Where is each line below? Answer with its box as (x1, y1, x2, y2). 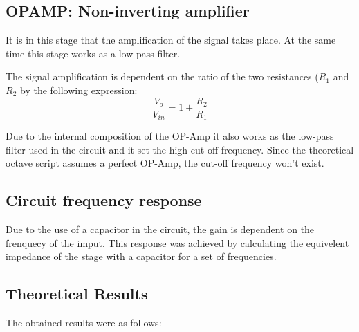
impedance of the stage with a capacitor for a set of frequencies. (6, 249, 277, 264)
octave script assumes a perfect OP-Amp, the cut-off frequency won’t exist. (6, 156, 324, 170)
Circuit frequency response (6, 190, 202, 211)
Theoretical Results (6, 283, 148, 304)
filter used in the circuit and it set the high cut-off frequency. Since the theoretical (6, 142, 354, 156)
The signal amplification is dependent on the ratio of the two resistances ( (6, 69, 319, 84)
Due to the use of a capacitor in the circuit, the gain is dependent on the (6, 222, 315, 237)
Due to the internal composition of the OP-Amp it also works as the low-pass (6, 129, 334, 143)
